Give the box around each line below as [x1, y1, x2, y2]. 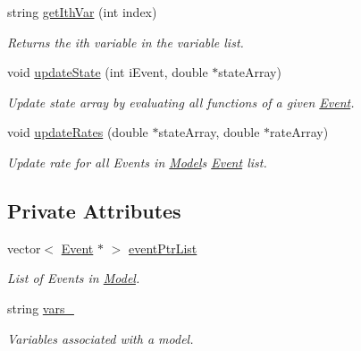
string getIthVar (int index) [7, 3, 157, 21]
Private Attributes [7, 196, 181, 224]
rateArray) [270, 123, 329, 141]
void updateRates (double [7, 123, 148, 141]
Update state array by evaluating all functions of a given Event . [7, 92, 355, 111]
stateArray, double [158, 123, 260, 141]
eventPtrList [128, 238, 197, 257]
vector [7, 238, 41, 257]
